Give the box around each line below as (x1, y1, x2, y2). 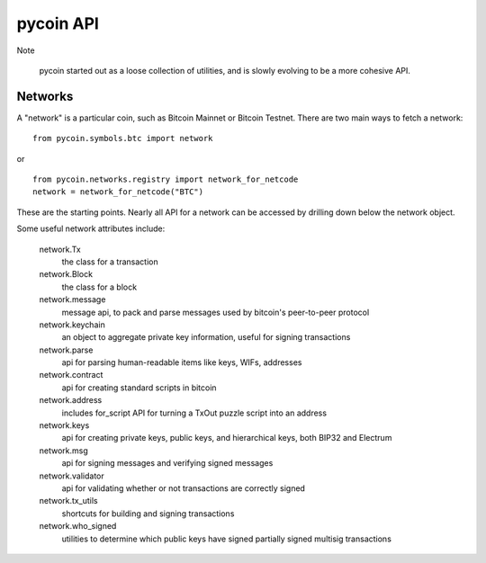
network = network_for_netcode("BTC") (32, 187, 204, 197)
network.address (39, 395, 103, 406)
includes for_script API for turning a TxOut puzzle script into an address (61, 407, 328, 418)
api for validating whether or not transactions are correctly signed (61, 483, 306, 494)
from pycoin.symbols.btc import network (32, 133, 213, 144)
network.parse (39, 344, 94, 355)
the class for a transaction (61, 256, 158, 267)
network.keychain (39, 319, 105, 330)
